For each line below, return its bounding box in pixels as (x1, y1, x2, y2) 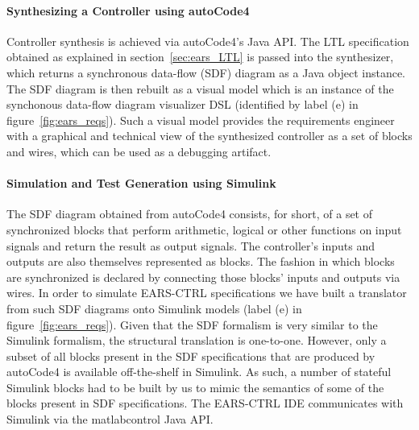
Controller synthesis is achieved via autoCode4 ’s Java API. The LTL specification (6, 32, 409, 49)
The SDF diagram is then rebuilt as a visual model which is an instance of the (6, 80, 394, 97)
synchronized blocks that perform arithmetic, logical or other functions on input (6, 221, 402, 238)
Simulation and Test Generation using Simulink (6, 175, 276, 192)
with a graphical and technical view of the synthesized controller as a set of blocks (6, 127, 413, 144)
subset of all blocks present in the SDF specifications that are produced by (6, 347, 375, 364)
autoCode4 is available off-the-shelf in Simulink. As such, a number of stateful (6, 363, 392, 380)
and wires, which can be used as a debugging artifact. (6, 143, 272, 159)
